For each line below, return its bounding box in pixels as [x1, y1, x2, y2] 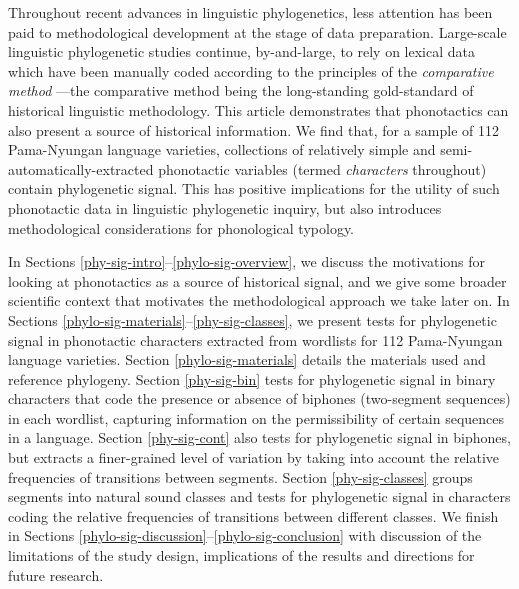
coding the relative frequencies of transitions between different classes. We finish [8, 505, 499, 526]
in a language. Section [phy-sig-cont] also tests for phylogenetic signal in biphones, [8, 427, 511, 448]
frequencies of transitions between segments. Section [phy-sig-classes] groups [8, 466, 473, 487]
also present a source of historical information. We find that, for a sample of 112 [8, 119, 499, 140]
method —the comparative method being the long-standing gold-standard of [8, 80, 474, 101]
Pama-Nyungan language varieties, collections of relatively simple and [8, 139, 436, 160]
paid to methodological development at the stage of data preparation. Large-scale [8, 21, 507, 42]
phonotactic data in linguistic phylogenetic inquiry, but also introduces [8, 197, 442, 218]
